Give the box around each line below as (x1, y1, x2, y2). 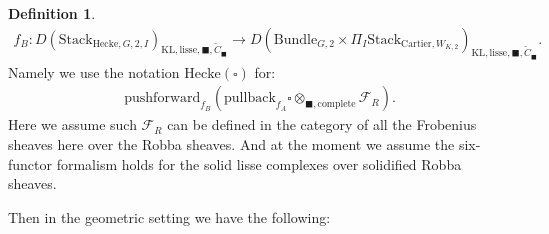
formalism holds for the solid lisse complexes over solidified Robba (56, 153, 462, 174)
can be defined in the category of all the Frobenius (167, 114, 477, 135)
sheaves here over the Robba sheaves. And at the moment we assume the (8, 134, 455, 155)
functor (8, 153, 53, 174)
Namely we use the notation (8, 61, 180, 82)
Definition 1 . (8, 3, 96, 23)
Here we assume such (8, 114, 137, 135)
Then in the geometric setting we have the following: (8, 206, 331, 227)
